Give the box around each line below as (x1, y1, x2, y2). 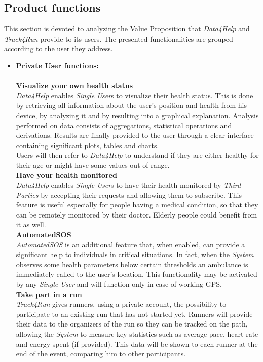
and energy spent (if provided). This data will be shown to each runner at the (16, 338, 258, 349)
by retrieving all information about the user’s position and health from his (16, 100, 247, 111)
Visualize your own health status (16, 80, 133, 91)
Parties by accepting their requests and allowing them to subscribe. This (16, 189, 242, 200)
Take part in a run (16, 288, 82, 299)
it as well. (16, 219, 46, 230)
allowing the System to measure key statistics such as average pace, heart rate (16, 329, 258, 339)
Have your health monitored (16, 169, 117, 180)
